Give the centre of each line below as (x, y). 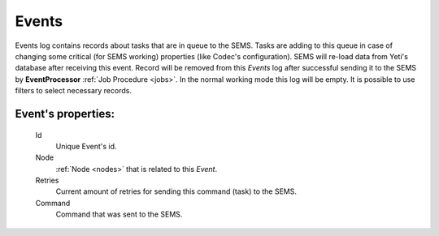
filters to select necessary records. (73, 91)
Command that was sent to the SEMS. (119, 214)
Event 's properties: (65, 114)
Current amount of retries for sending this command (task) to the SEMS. (176, 191)
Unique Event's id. (86, 146)
